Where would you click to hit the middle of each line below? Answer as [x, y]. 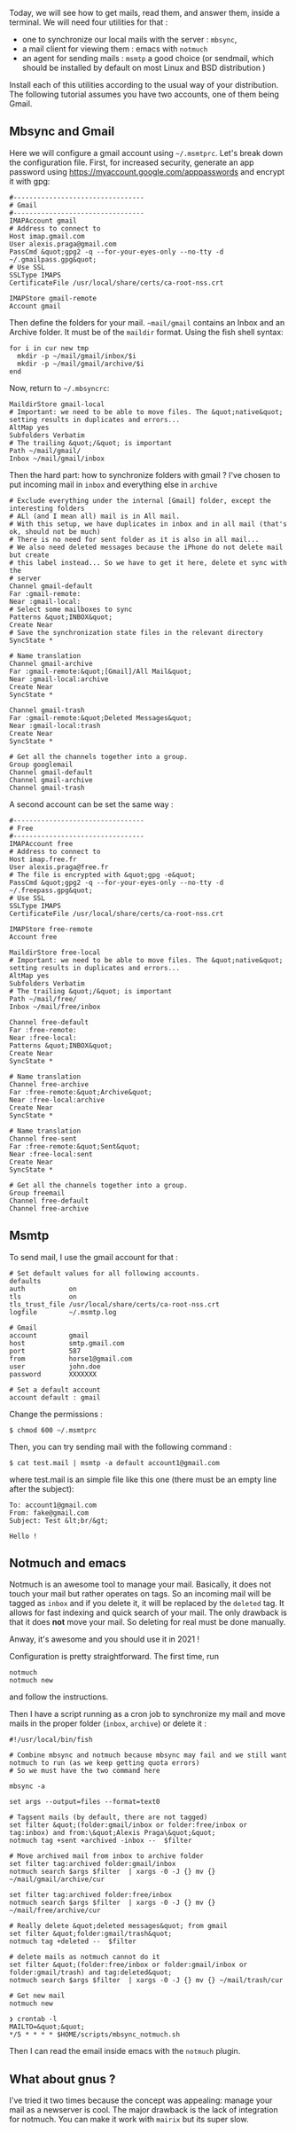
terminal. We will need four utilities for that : [89, 22]
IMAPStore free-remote [51, 929]
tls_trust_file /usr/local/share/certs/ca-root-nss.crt [114, 1304]
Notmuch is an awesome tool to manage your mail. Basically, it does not [140, 1584]
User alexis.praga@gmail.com [63, 244]
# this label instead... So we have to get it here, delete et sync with [148, 562]
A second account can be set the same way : [92, 804]
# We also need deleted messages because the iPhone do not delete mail [146, 547]
